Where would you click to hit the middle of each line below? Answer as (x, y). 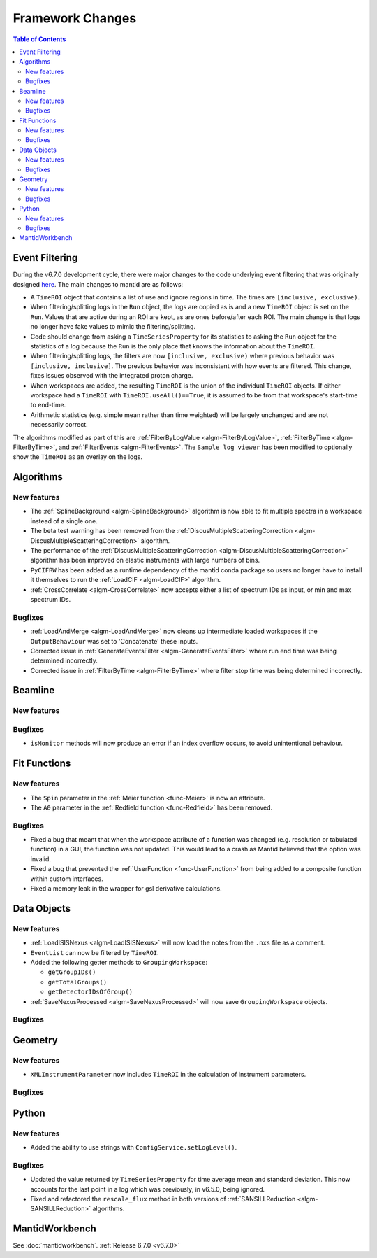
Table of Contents (39, 39)
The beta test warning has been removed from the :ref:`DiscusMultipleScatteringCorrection (162, 531)
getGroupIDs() (72, 972)
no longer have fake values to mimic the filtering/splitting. (113, 327)
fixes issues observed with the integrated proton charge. (112, 376)
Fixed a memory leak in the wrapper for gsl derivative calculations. (126, 889)
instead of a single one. (64, 521)
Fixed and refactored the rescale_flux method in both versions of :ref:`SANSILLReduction (163, 1199)
